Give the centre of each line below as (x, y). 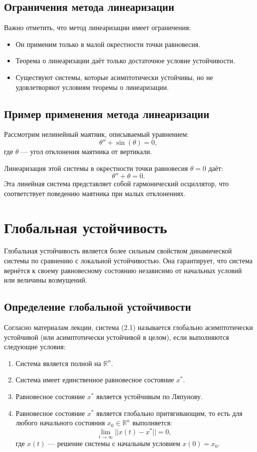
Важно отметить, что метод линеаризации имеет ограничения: (98, 27)
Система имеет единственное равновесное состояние (95, 380)
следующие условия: (35, 347)
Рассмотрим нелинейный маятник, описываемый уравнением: (97, 134)
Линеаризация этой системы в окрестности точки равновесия (96, 168)
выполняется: (152, 423)
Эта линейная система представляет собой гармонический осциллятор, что (116, 184)
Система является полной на (58, 363)
